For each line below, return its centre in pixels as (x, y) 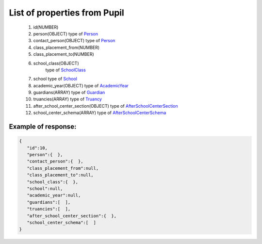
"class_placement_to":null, (60, 175)
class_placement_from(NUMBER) (66, 47)
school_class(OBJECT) (56, 63)
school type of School (55, 79)
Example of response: (43, 127)
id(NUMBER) (46, 27)
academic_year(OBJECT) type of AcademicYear (81, 85)
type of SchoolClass (65, 70)
